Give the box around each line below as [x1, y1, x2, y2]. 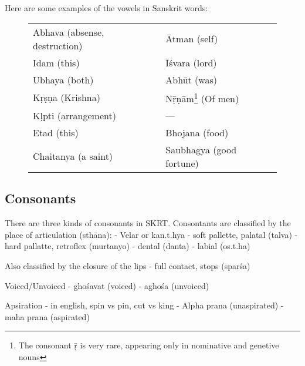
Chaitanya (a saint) [33, 149, 113, 163]
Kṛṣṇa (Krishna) [33, 90, 100, 105]
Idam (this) [33, 55, 80, 69]
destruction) [33, 38, 83, 52]
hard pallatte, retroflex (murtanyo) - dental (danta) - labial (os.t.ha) [5, 240, 250, 252]
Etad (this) [33, 125, 79, 139]
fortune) [165, 156, 199, 170]
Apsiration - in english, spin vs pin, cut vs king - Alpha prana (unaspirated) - [5, 299, 284, 311]
